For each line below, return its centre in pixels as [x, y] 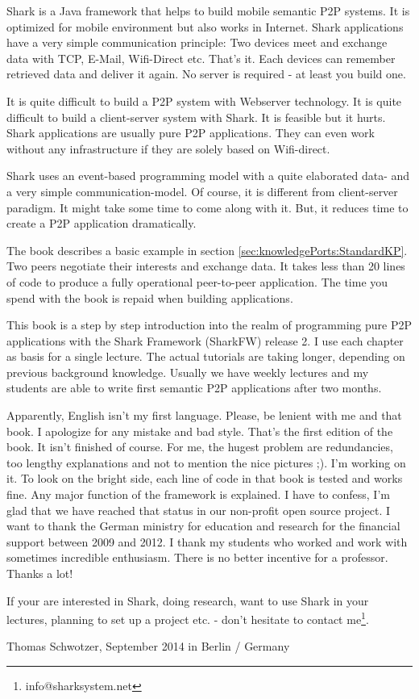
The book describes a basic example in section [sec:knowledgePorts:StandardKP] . [207, 250]
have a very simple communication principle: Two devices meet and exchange [197, 42]
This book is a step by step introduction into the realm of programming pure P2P [209, 325]
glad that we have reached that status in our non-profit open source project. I [199, 510]
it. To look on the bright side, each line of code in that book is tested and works [205, 478]
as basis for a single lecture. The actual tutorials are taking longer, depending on [206, 356]
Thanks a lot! [40, 573]
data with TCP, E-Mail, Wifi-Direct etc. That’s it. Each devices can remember [201, 58]
